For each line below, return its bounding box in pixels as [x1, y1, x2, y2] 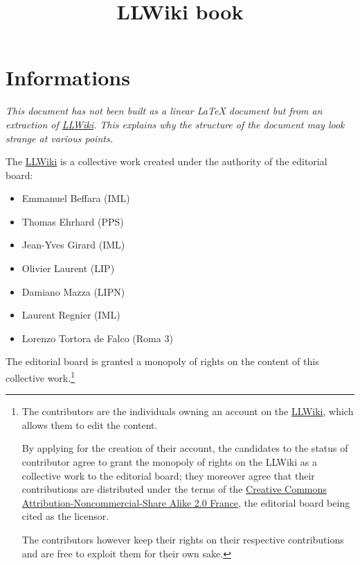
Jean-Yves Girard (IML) [21, 237, 125, 252]
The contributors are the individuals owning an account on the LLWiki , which [21, 404, 354, 419]
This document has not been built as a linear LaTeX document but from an [6, 103, 323, 118]
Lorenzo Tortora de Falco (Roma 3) [21, 330, 173, 345]
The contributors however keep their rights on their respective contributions [21, 532, 344, 547]
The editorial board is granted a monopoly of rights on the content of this [6, 354, 319, 369]
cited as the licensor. [21, 509, 109, 523]
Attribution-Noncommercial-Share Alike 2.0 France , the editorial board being [21, 495, 350, 509]
